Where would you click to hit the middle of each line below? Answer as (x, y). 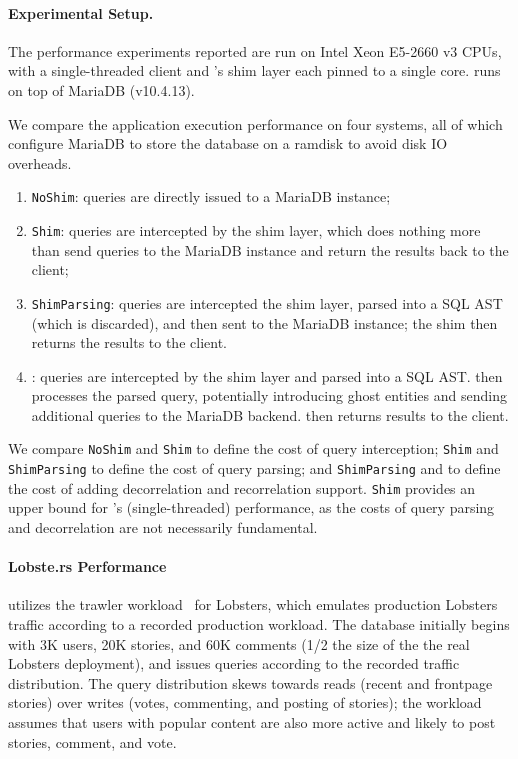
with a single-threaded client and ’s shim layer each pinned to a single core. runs (254, 70)
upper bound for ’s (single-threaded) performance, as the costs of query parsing (251, 507)
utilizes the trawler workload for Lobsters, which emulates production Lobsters (253, 604)
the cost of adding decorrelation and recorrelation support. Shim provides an (242, 487)
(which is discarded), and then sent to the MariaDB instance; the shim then (264, 322)
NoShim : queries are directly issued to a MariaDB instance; (211, 196)
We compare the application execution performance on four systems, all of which (255, 123)
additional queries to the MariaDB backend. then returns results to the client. (270, 414)
